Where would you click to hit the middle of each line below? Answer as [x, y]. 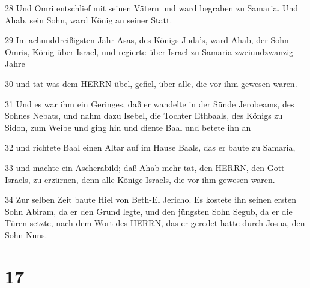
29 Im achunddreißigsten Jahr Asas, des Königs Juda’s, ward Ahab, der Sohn [147, 40]
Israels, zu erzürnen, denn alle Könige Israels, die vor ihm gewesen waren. [140, 179]
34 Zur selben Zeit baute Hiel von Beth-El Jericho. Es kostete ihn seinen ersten [151, 199]
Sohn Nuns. [26, 234]
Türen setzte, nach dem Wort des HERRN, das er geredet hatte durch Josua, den [155, 223]
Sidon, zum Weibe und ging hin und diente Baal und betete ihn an [128, 127]
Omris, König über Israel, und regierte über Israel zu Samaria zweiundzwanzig [149, 51]
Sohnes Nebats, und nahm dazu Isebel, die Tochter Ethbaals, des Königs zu [144, 115]
